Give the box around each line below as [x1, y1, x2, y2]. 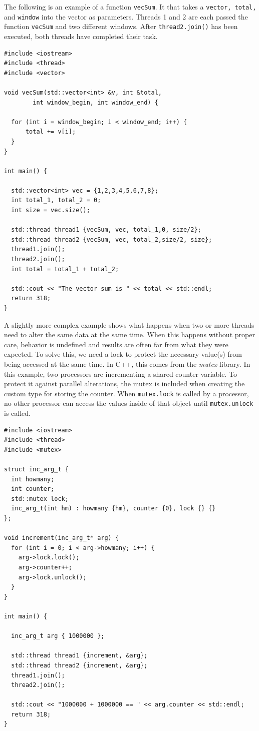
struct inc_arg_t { [4, 466, 69, 473]
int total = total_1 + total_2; [11, 265, 119, 273]
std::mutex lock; [11, 495, 69, 502]
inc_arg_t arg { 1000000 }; [11, 632, 105, 640]
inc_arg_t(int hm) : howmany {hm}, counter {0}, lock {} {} [11, 505, 216, 512]
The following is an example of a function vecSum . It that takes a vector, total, [4, 2, 256, 12]
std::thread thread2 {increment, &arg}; [11, 661, 148, 669]
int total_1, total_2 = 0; [11, 197, 101, 204]
